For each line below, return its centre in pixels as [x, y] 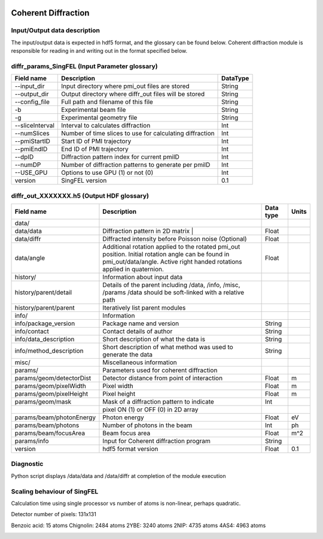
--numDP [28, 165]
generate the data [127, 355]
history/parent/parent [45, 308]
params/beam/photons [47, 425]
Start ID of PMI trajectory [96, 141]
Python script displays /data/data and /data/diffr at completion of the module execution [118, 476]
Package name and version [141, 323]
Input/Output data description [55, 31]
